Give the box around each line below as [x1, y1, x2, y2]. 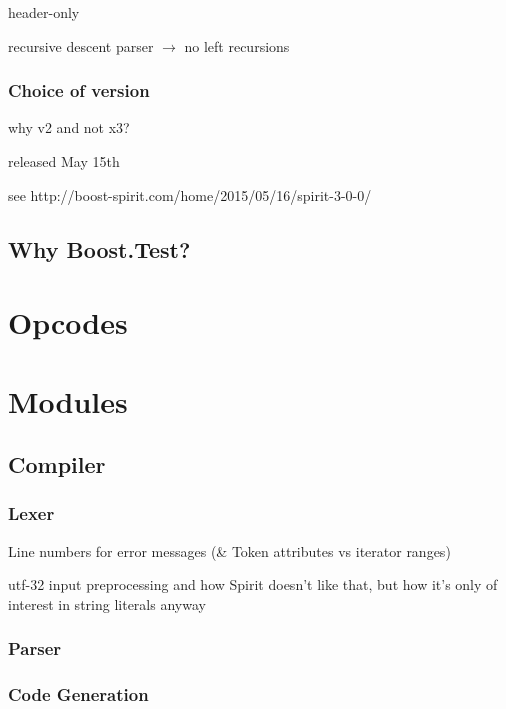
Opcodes [8, 302, 128, 343]
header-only [8, 2, 80, 22]
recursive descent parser [8, 35, 154, 56]
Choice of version [8, 78, 150, 103]
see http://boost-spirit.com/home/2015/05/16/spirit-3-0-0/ [8, 184, 372, 205]
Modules [8, 380, 128, 421]
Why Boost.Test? [8, 233, 191, 264]
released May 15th [8, 151, 120, 171]
